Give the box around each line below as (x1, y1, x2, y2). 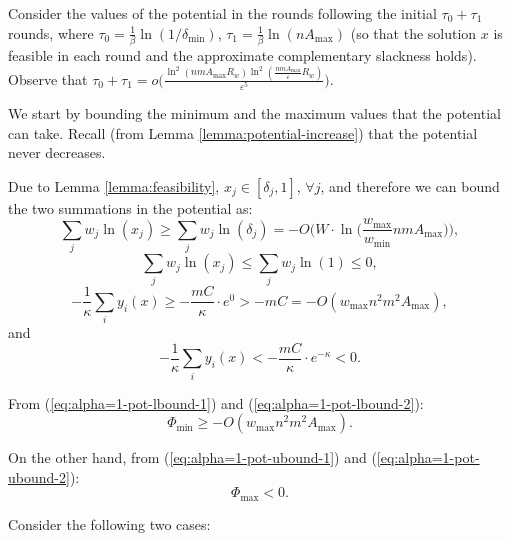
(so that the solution (350, 22, 477, 43)
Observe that (8, 68, 88, 89)
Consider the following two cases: (8, 513, 211, 534)
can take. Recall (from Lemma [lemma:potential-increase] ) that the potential (8, 122, 478, 143)
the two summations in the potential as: (8, 197, 253, 218)
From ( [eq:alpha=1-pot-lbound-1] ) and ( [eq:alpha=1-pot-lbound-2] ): (8, 392, 424, 413)
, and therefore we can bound (320, 175, 500, 196)
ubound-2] (8, 466, 70, 487)
